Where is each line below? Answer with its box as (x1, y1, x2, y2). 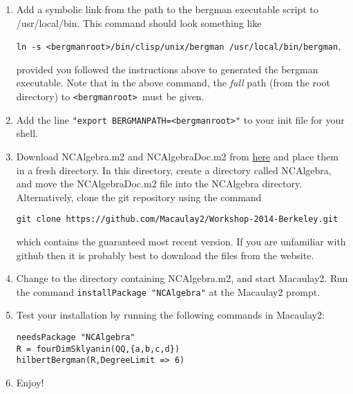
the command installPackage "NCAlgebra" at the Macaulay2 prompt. (16, 284, 321, 299)
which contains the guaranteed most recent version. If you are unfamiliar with (16, 234, 346, 248)
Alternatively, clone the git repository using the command (16, 189, 262, 204)
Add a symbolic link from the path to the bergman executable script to (16, 2, 318, 16)
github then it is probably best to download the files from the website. (16, 247, 314, 262)
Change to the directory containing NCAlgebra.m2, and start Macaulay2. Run (16, 271, 348, 285)
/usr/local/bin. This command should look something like (16, 15, 262, 30)
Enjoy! (16, 375, 44, 389)
